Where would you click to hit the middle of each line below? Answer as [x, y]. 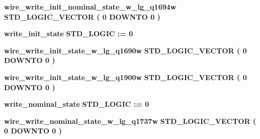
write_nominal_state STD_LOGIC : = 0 [77, 104]
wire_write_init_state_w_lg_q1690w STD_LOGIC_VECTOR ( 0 [125, 50]
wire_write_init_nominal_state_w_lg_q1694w [90, 7]
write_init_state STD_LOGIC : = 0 [69, 33]
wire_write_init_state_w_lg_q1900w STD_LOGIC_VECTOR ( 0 [125, 77]
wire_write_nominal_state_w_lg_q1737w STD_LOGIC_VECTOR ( [130, 121]
